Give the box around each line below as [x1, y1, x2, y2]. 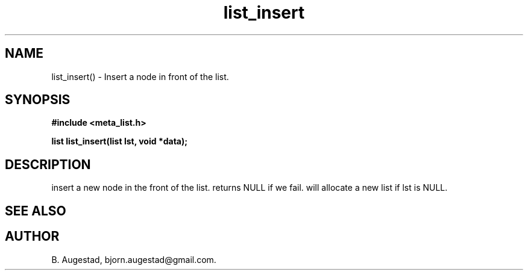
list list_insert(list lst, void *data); [51, 136, 188, 147]
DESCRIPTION [5, 156, 91, 172]
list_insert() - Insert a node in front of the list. [51, 71, 229, 82]
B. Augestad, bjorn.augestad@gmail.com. [51, 254, 216, 265]
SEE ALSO [5, 203, 66, 218]
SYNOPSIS [5, 92, 71, 108]
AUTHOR [5, 229, 60, 244]
